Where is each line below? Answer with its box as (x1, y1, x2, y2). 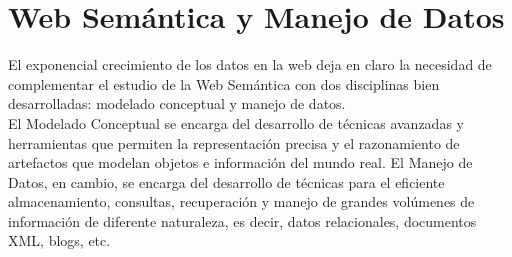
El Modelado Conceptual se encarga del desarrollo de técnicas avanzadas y (8, 112, 464, 133)
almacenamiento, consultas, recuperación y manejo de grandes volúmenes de (8, 191, 475, 212)
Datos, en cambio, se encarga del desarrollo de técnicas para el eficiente (8, 171, 445, 192)
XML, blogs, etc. (8, 230, 111, 251)
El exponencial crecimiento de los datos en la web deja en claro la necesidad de (8, 54, 492, 75)
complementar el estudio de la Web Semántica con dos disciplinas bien (8, 73, 440, 94)
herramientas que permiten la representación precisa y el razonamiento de (8, 132, 460, 153)
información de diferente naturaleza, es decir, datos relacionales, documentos (8, 210, 477, 231)
